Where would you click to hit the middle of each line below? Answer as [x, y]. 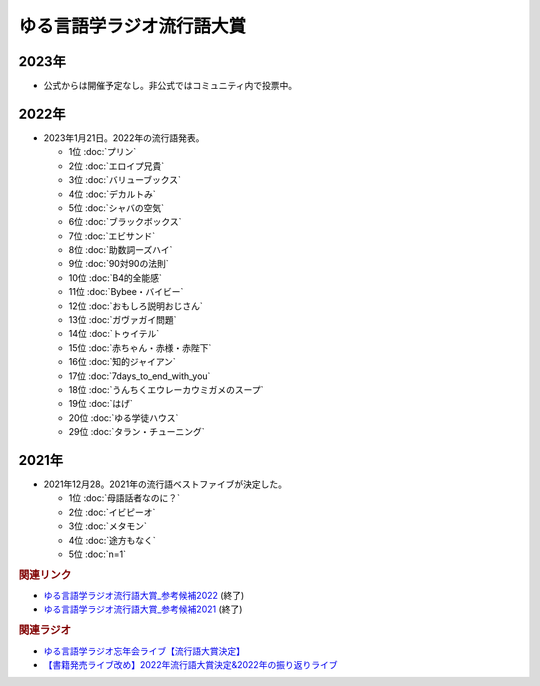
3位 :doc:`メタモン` [107, 526]
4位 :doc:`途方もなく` [112, 540]
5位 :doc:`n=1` [97, 554]
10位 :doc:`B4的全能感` [115, 277]
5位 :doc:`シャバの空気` [116, 207]
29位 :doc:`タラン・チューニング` [136, 432]
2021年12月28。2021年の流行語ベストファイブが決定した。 [165, 484]
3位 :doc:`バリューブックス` [125, 180]
